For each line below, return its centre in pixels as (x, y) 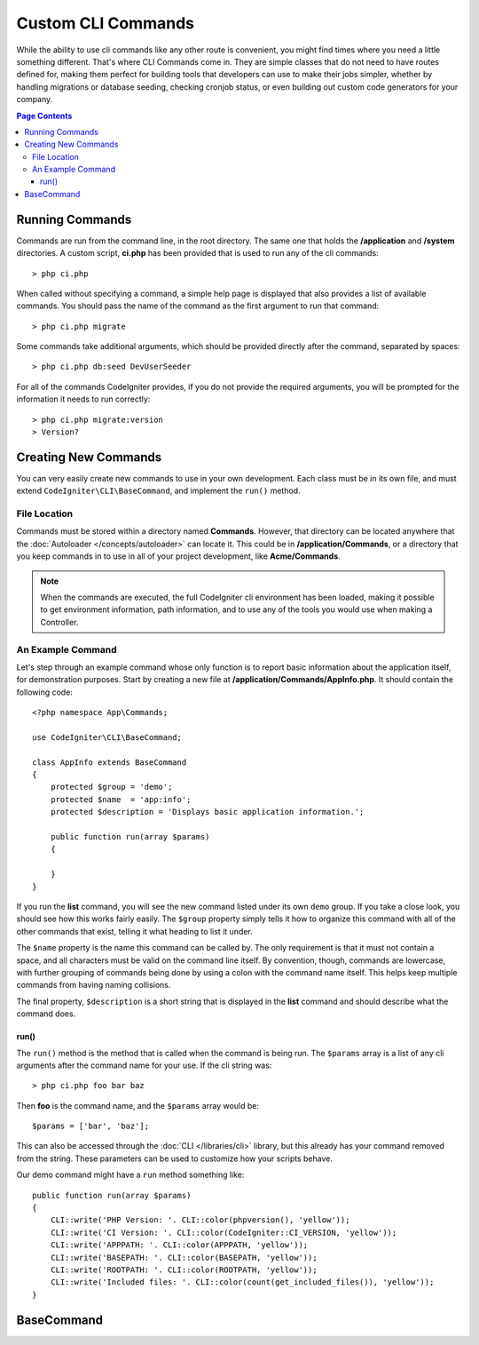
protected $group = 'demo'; (111, 787)
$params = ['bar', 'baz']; (91, 1126)
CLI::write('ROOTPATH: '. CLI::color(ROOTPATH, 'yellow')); (184, 1269)
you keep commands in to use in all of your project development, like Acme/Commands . (178, 556)
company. (35, 99)
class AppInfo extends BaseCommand (110, 762)
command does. (46, 1014)
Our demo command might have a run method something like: (130, 1175)
